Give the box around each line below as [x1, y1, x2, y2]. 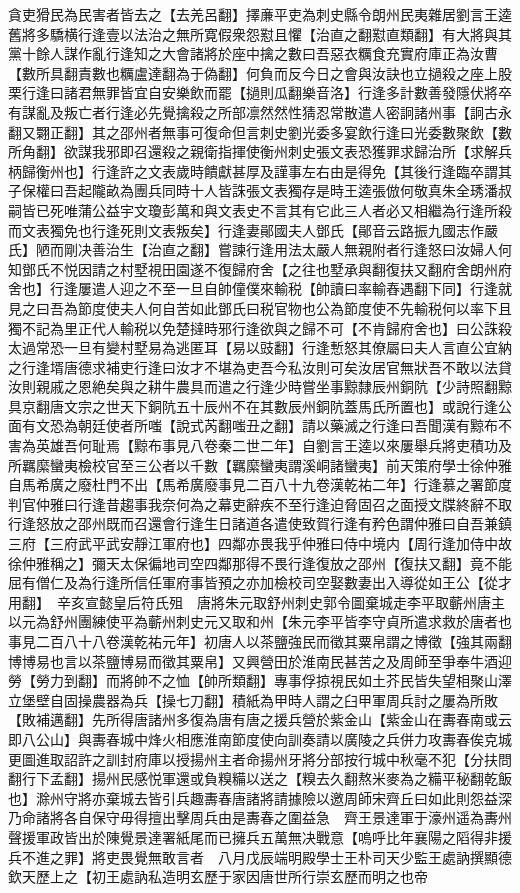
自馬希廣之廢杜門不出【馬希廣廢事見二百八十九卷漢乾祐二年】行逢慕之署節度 [8, 474, 512, 495]
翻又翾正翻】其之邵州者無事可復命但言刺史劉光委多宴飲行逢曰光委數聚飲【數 [8, 121, 512, 142]
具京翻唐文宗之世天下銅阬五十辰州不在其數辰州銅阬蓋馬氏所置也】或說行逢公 [8, 395, 512, 416]
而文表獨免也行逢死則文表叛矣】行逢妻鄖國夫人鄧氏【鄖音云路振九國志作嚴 [8, 219, 498, 240]
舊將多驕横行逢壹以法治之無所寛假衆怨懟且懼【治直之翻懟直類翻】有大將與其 [8, 23, 512, 44]
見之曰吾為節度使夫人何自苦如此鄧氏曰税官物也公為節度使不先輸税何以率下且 [8, 297, 512, 318]
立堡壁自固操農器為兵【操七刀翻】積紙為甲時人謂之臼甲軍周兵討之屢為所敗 [8, 689, 498, 710]
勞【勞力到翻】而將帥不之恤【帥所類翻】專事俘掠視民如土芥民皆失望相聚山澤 [8, 670, 512, 691]
